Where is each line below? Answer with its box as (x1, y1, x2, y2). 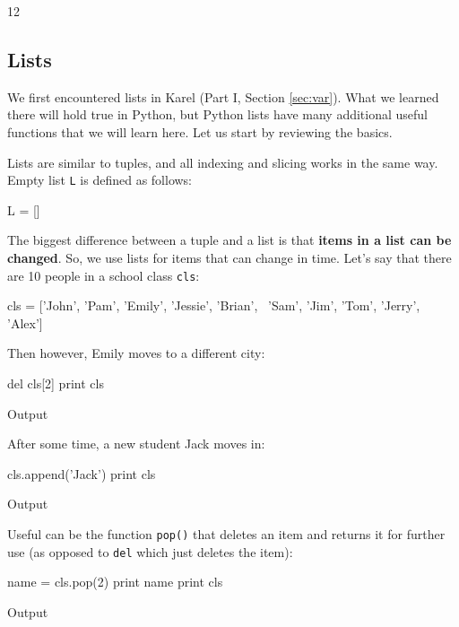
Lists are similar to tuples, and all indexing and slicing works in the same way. (7, 152, 438, 171)
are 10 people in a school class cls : (7, 266, 200, 284)
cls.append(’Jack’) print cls (7, 464, 156, 483)
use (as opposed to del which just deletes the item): (7, 542, 293, 561)
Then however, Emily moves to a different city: (7, 344, 265, 362)
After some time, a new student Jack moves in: (7, 434, 265, 453)
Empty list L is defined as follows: (7, 170, 193, 189)
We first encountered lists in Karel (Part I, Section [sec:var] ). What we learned (7, 87, 439, 106)
